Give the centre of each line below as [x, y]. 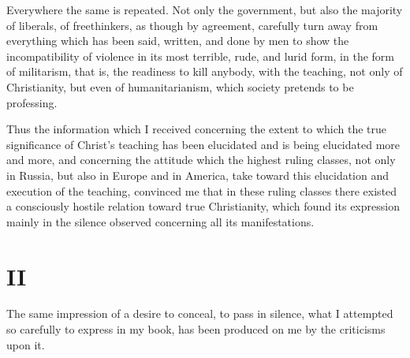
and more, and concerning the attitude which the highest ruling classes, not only [201, 160]
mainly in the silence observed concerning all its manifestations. [160, 221]
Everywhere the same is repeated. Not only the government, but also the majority [205, 9]
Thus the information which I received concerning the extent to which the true [197, 129]
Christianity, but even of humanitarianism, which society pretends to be [180, 86]
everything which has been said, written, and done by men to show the [178, 41]
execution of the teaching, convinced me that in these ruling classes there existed [202, 190]
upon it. [26, 344]
